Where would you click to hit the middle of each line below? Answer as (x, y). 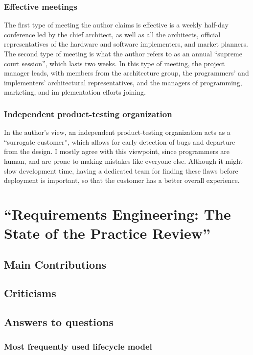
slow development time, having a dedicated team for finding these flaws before (121, 170)
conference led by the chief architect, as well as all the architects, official (112, 34)
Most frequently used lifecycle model (78, 346)
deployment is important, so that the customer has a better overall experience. (122, 180)
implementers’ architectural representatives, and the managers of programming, (123, 82)
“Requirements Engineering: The (117, 214)
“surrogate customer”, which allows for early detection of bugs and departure (120, 141)
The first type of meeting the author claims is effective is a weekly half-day (116, 25)
